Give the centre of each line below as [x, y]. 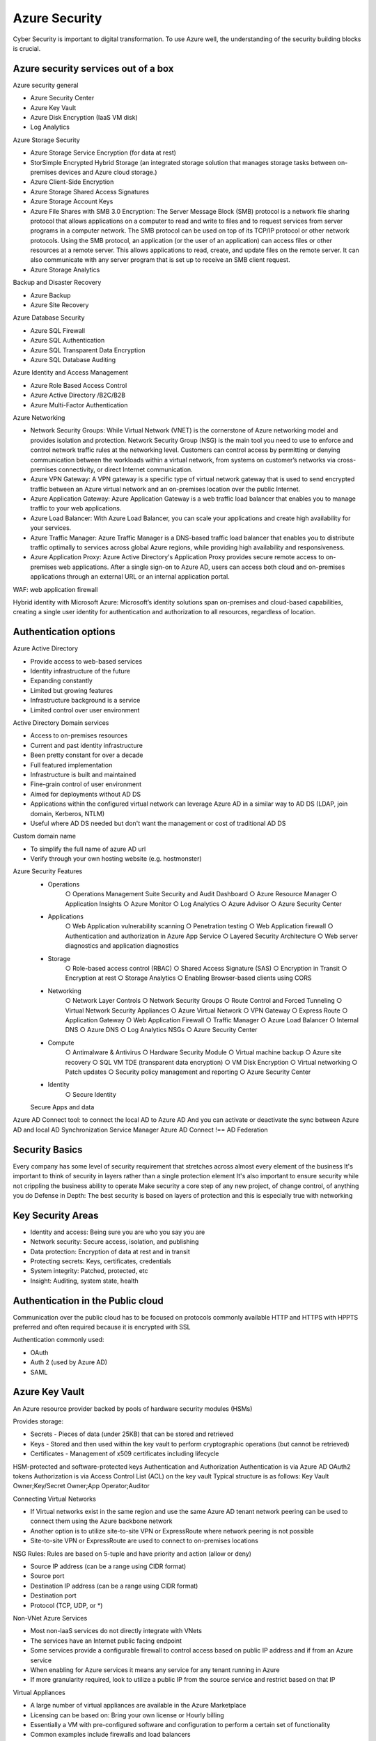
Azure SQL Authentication [68, 341]
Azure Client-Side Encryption [72, 182]
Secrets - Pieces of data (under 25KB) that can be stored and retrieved [132, 1434]
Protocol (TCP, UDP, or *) [66, 1605]
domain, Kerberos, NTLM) [68, 813]
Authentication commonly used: [58, 1340]
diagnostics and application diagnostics [122, 946]
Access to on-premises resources [79, 735]
